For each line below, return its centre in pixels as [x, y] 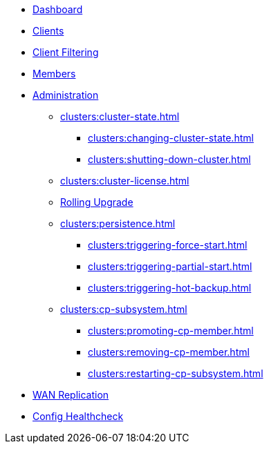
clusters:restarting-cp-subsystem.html [176, 373]
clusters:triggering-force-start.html [168, 245]
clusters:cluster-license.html [125, 181]
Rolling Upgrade [97, 202]
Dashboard [58, 9]
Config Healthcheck [78, 416]
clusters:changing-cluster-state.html [171, 138]
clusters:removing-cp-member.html [169, 352]
